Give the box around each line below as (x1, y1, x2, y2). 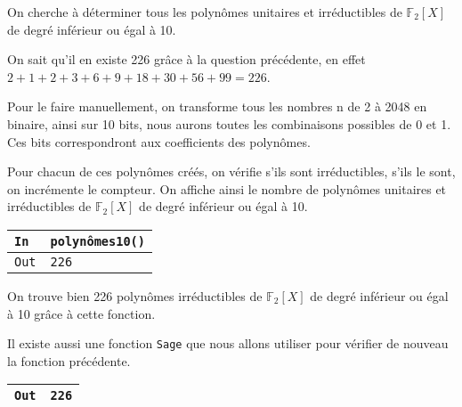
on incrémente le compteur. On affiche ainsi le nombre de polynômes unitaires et (7, 179, 447, 198)
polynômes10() (50, 233, 145, 248)
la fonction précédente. (7, 351, 131, 370)
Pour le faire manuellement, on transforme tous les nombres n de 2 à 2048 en (7, 97, 427, 116)
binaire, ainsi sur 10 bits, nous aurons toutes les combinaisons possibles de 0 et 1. (7, 114, 451, 133)
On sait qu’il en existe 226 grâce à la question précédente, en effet (7, 50, 366, 69)
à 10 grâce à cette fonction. (7, 304, 156, 322)
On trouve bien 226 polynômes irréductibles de (7, 286, 263, 305)
